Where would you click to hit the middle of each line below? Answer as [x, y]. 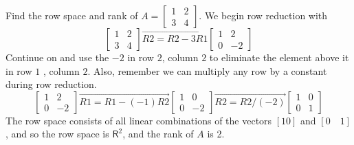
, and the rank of [158, 134]
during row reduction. [51, 84]
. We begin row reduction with [263, 15]
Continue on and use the [57, 57]
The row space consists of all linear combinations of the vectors [139, 120]
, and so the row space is [57, 134]
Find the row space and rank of [72, 15]
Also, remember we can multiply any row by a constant [210, 70]
